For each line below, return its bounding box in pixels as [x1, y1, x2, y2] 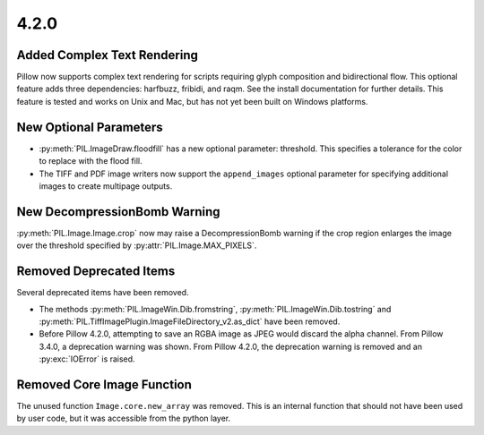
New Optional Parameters [16, 119, 163, 134]
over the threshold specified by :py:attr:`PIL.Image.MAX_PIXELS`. [16, 240, 257, 251]
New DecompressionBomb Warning [16, 204, 220, 219]
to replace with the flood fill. [39, 156, 143, 166]
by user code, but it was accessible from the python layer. [16, 413, 231, 424]
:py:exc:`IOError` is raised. [39, 354, 135, 364]
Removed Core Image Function [16, 377, 193, 392]
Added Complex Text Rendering [16, 47, 199, 63]
